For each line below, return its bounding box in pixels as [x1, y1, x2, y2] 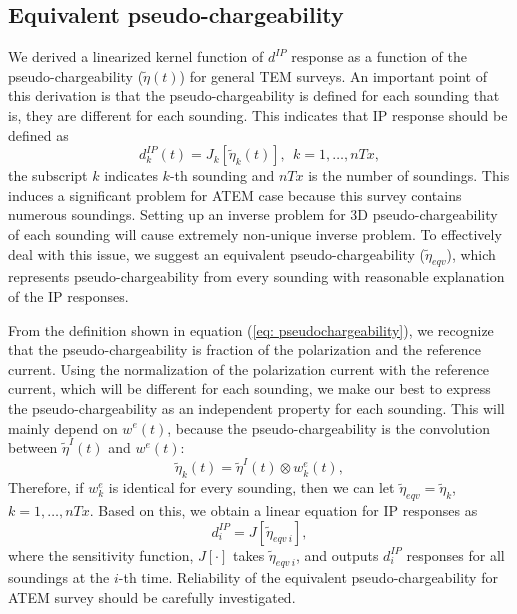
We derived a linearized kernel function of [8, 46, 264, 67]
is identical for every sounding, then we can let [108, 477, 395, 498]
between [8, 437, 58, 458]
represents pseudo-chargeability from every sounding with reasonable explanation [8, 266, 505, 287]
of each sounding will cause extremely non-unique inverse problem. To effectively [8, 223, 502, 244]
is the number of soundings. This [308, 165, 510, 186]
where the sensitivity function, [8, 544, 194, 565]
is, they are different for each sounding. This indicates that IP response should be [8, 104, 508, 125]
